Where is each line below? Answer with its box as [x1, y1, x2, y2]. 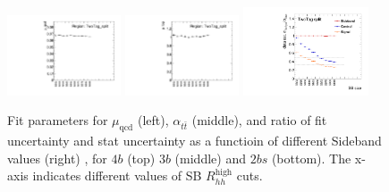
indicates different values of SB [32, 166, 202, 185]
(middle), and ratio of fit [191, 111, 327, 129]
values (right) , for [7, 148, 107, 167]
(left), [137, 111, 169, 129]
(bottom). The [271, 148, 351, 167]
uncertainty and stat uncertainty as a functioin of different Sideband [7, 131, 382, 150]
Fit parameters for [7, 111, 108, 129]
